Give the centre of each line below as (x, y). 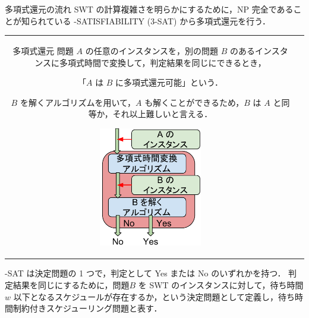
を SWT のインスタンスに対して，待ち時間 (221, 285)
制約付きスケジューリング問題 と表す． (87, 308)
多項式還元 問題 (43, 50)
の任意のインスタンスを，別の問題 (152, 50)
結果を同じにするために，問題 (71, 285)
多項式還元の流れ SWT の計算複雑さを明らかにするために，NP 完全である (149, 9)
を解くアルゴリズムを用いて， (78, 102)
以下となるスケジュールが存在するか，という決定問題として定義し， (146, 296)
